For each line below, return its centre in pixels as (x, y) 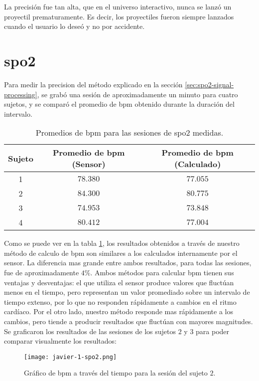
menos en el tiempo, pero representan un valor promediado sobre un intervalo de (127, 292)
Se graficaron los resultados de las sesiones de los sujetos (90, 331)
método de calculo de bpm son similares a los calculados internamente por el (121, 253)
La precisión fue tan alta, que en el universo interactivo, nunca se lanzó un (118, 6)
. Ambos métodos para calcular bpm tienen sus (162, 273)
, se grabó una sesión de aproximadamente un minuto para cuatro (137, 94)
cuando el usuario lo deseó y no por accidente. (74, 26)
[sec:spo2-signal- (209, 84)
